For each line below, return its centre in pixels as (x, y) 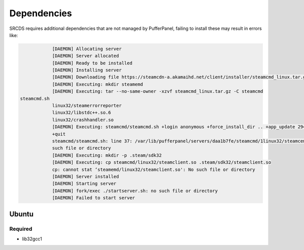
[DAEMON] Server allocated (85, 56)
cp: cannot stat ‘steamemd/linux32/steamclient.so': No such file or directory (154, 169)
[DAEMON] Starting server (84, 184)
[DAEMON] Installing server (87, 70)
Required (21, 229)
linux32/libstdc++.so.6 (82, 113)
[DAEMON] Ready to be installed (92, 63)
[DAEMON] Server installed (85, 176)
